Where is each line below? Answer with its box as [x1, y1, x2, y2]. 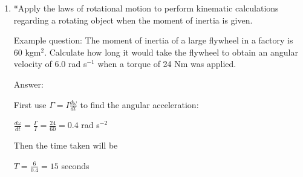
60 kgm [13, 45, 41, 58]
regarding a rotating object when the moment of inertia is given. [13, 13, 253, 26]
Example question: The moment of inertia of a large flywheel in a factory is [13, 34, 293, 47]
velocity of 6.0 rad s [13, 57, 87, 70]
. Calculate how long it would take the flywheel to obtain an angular [44, 45, 298, 58]
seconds [61, 159, 90, 172]
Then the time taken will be [13, 139, 118, 152]
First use [13, 98, 47, 111]
